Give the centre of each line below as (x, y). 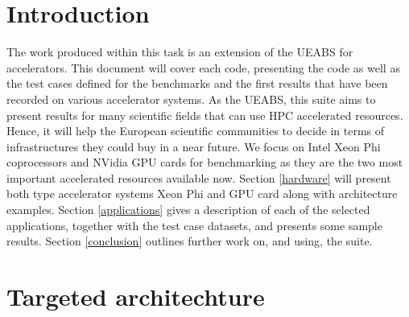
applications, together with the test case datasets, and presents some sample (194, 225)
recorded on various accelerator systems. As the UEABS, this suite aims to (191, 99)
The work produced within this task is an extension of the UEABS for (180, 52)
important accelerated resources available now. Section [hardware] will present (199, 177)
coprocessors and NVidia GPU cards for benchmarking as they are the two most (205, 162)
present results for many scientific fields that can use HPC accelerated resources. (205, 115)
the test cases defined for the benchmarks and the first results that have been (197, 83)
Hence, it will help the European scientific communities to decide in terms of (196, 131)
